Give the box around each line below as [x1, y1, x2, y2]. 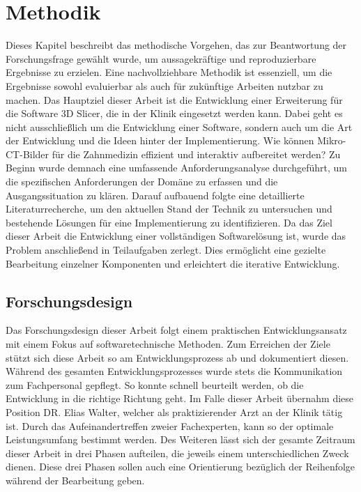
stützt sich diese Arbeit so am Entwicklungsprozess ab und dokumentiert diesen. [6, 350, 349, 364]
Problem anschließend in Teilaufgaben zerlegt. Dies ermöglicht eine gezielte [6, 243, 326, 257]
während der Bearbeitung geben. [6, 472, 145, 487]
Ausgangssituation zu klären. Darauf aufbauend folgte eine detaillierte [6, 187, 305, 202]
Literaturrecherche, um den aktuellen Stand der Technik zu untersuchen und [6, 201, 332, 216]
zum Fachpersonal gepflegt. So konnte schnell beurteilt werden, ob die [6, 377, 304, 392]
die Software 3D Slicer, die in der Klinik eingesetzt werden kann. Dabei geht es [6, 106, 343, 121]
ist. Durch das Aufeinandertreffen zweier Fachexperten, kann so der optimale [6, 418, 334, 433]
